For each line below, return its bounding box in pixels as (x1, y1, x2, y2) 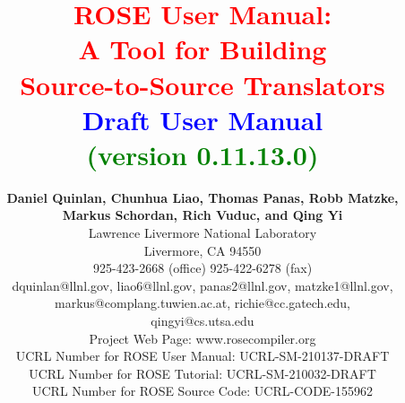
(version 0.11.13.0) (86, 136, 319, 172)
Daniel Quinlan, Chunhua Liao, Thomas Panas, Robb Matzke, (6, 188, 399, 206)
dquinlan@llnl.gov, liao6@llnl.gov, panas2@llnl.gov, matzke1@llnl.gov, (12, 276, 393, 294)
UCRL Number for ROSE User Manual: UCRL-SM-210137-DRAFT (15, 346, 390, 365)
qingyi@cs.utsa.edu (151, 311, 254, 330)
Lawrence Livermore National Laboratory (88, 223, 317, 242)
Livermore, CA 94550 (143, 241, 262, 259)
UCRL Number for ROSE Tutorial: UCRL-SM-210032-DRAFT (29, 364, 376, 382)
